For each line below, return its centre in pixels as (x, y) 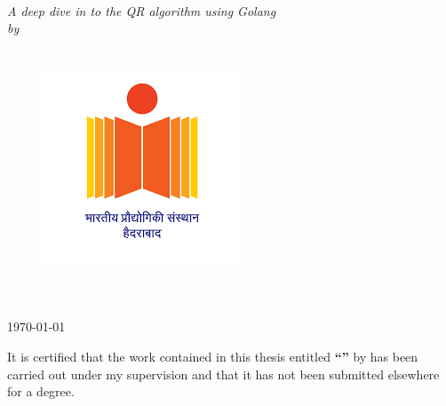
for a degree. (41, 391)
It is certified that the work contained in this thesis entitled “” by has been (213, 356)
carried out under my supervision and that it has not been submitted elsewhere (223, 374)
